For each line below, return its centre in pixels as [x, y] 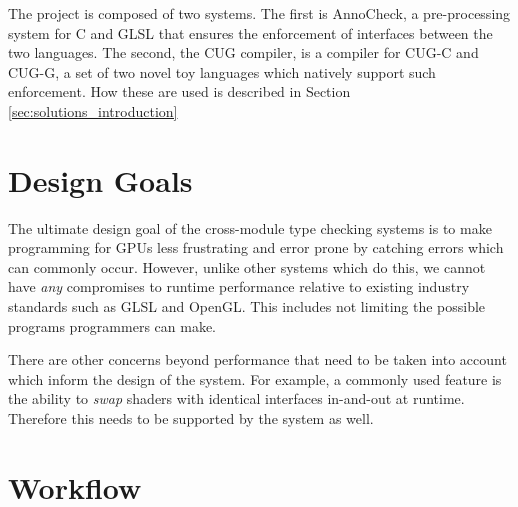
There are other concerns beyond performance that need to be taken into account [257, 359]
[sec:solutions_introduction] [93, 110]
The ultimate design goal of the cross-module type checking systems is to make [250, 227]
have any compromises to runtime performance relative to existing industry [239, 286]
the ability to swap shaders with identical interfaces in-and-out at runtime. [236, 398]
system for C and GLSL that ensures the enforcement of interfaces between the [250, 32]
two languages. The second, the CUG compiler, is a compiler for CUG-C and [243, 52]
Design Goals [100, 179]
